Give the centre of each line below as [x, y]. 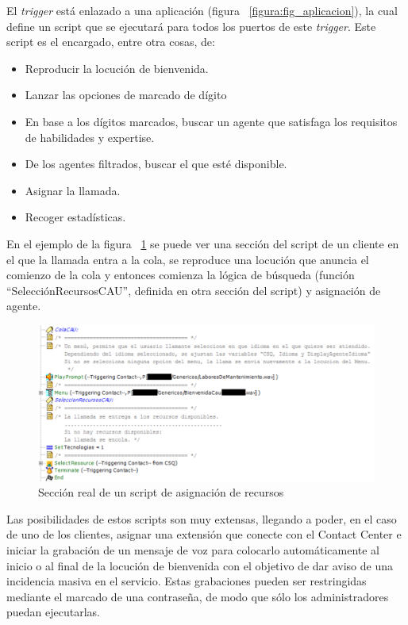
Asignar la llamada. [73, 190]
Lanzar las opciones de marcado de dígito [126, 95]
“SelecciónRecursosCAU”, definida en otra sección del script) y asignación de [194, 290]
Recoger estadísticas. [75, 217]
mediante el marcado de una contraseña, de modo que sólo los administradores [198, 596]
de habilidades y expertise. [90, 137]
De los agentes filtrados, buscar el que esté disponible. [156, 164]
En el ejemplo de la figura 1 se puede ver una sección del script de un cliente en [203, 243]
